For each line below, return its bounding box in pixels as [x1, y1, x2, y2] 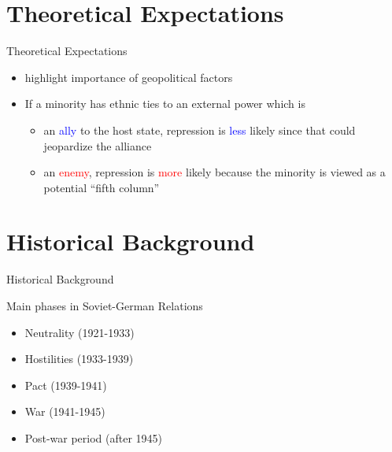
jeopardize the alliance [43, 137, 152, 154]
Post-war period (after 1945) [24, 429, 163, 446]
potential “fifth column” [43, 179, 160, 195]
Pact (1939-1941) [24, 376, 107, 393]
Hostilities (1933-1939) [24, 350, 134, 367]
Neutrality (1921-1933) [24, 324, 135, 340]
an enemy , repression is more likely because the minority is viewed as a [43, 164, 386, 180]
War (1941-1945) [24, 403, 105, 420]
